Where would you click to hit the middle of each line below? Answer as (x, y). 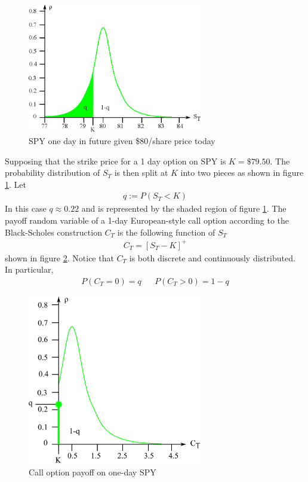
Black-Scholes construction (53, 232)
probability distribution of (53, 173)
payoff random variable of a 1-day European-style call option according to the (147, 220)
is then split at (141, 173)
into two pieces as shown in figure (242, 173)
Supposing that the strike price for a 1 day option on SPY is (115, 161)
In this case (26, 208)
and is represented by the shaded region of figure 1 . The (184, 208)
